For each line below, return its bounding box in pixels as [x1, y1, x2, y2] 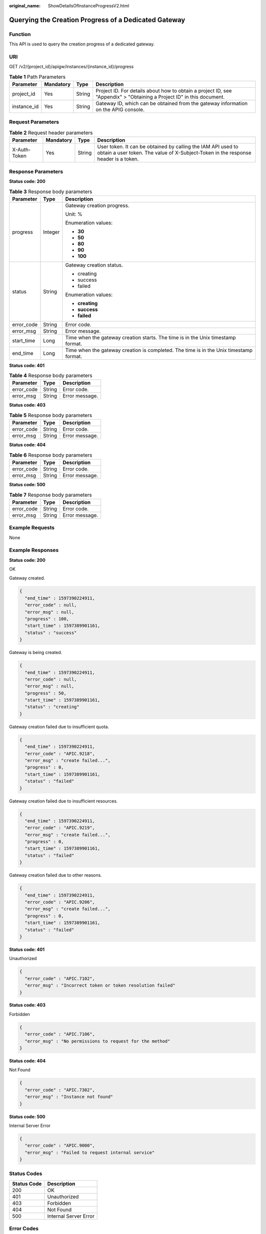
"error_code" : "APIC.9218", [25, 751, 96, 756]
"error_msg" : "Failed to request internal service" [25, 1150, 155, 1155]
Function [9, 31, 31, 38]
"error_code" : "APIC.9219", [25, 825, 96, 831]
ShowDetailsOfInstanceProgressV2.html [48, 3, 130, 8]
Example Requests [9, 524, 55, 531]
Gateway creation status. [65, 262, 123, 269]
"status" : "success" [25, 630, 77, 635]
